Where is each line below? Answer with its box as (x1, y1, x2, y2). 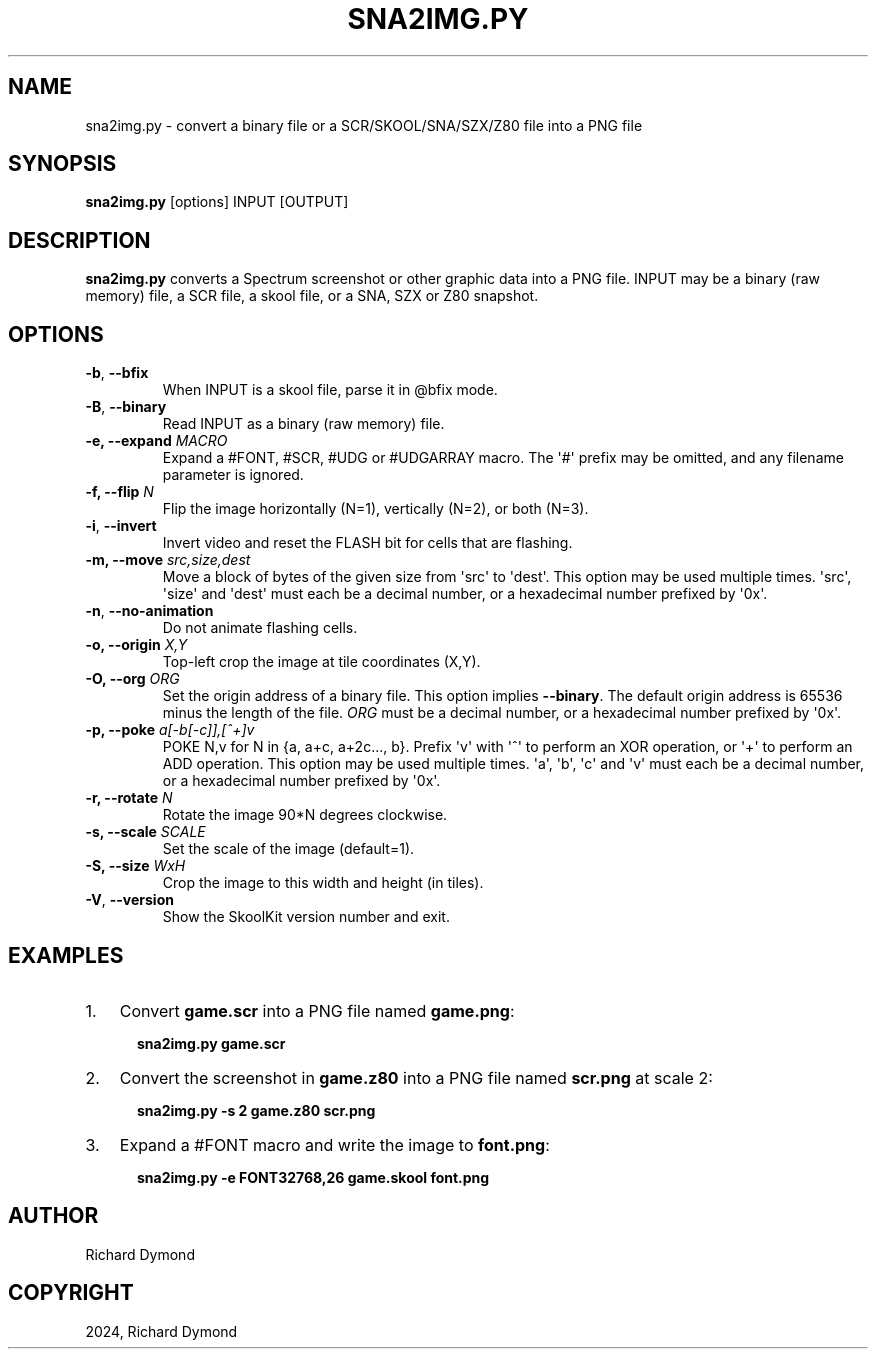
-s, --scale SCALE (85, 823, 206, 841)
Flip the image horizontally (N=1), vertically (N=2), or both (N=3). (162, 500, 589, 518)
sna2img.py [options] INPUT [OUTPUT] (85, 193, 349, 211)
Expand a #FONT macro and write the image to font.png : (119, 1134, 550, 1155)
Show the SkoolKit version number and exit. (162, 908, 450, 926)
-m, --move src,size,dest (85, 551, 251, 569)
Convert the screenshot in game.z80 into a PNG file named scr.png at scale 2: (119, 1067, 713, 1088)
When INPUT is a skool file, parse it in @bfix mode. (162, 381, 498, 399)
